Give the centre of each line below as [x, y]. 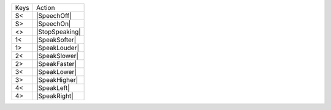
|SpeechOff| [54, 16]
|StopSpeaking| [58, 32]
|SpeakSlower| [57, 56]
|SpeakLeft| [53, 88]
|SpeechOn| [53, 24]
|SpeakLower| [56, 72]
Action [45, 8]
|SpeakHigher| [57, 80]
